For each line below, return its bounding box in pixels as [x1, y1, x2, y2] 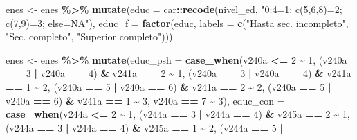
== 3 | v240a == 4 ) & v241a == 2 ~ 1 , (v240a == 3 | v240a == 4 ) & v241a [6, 66, 351, 80]
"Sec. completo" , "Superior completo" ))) [6, 29, 173, 44]
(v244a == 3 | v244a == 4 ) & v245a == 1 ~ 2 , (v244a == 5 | [6, 120, 283, 134]
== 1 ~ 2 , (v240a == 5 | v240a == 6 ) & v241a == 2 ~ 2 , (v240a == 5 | [6, 79, 331, 94]
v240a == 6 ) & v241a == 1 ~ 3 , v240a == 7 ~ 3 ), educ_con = [6, 93, 285, 107]
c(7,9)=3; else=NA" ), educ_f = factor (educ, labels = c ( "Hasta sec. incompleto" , [6, 15, 349, 30]
